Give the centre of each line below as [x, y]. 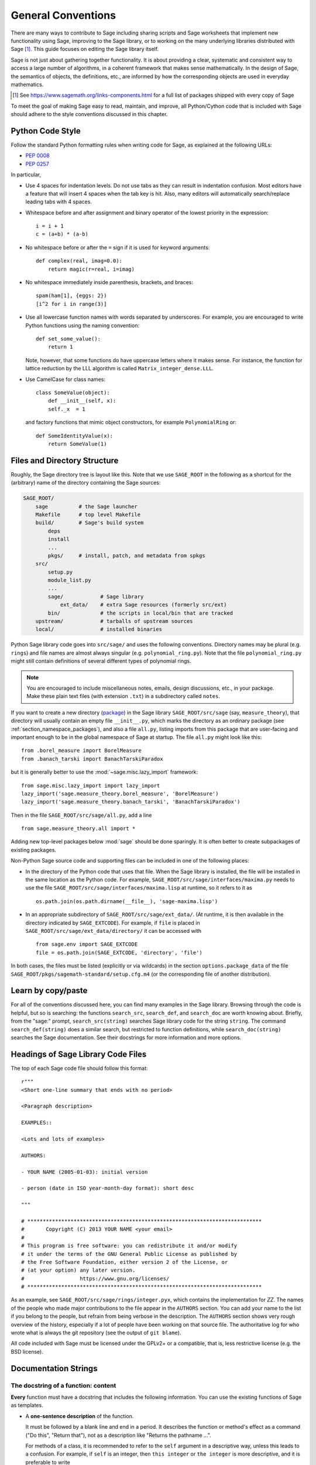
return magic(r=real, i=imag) [91, 269]
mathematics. [27, 84]
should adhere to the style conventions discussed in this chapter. [89, 114]
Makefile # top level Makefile [88, 515]
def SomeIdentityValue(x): [75, 436]
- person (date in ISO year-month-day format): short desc [108, 1188]
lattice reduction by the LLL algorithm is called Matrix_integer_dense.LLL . [119, 369]
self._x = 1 [66, 409]
